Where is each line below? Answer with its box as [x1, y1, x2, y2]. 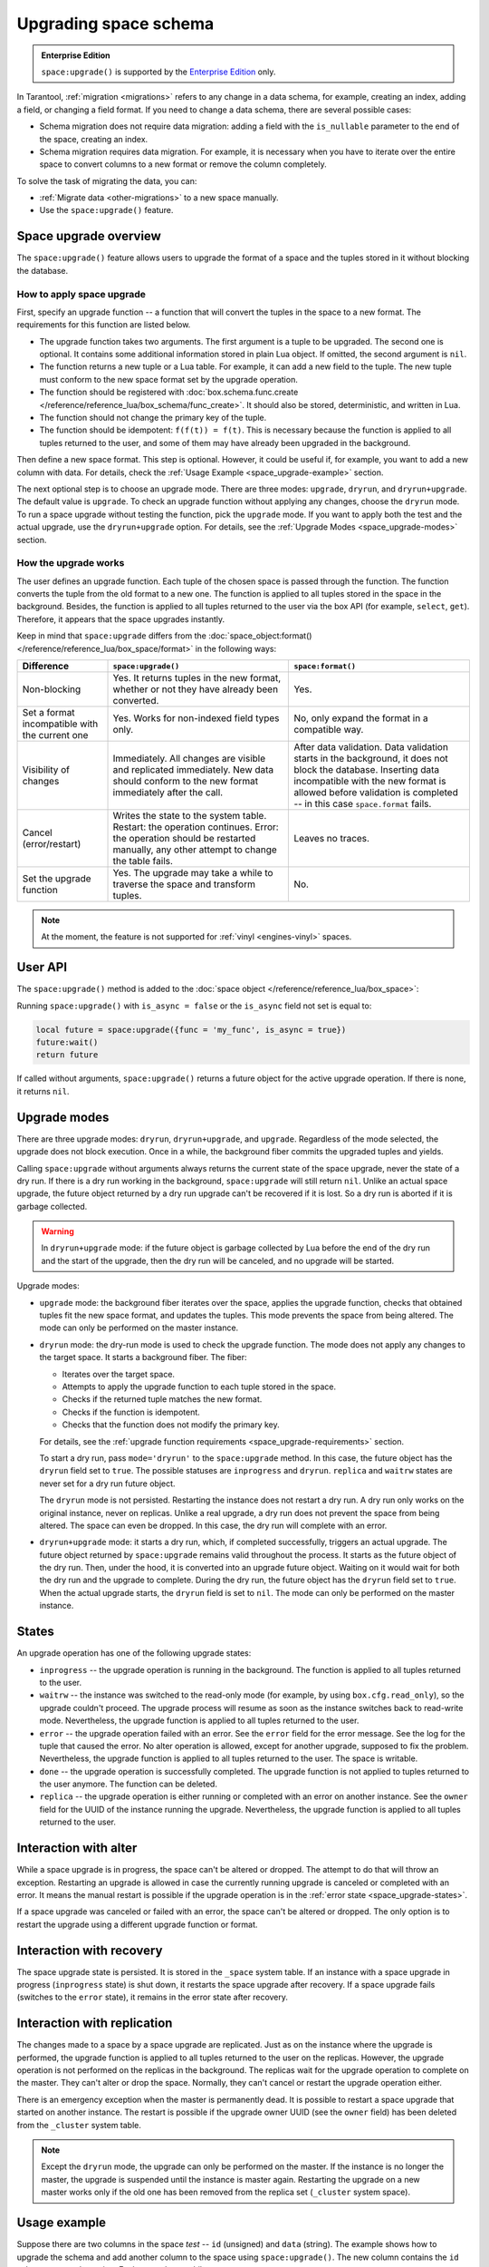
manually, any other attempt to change [112, 843, 278, 856]
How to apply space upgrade [16, 287, 147, 300]
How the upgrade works [16, 557, 125, 569]
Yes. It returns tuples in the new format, [112, 672, 282, 685]
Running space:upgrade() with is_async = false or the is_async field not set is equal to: [16, 1000, 372, 1011]
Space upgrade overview [16, 229, 162, 244]
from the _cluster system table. [16, 2119, 142, 2130]
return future [35, 1050, 99, 1060]
